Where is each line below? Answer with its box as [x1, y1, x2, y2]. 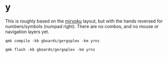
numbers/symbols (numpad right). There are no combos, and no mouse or [5, 23, 159, 29]
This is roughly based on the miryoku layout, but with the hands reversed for [5, 18, 163, 24]
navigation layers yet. [5, 28, 49, 34]
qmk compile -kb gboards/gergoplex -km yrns [5, 38, 100, 43]
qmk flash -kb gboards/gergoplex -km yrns [5, 47, 95, 52]
